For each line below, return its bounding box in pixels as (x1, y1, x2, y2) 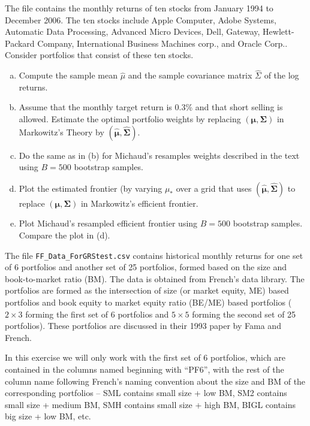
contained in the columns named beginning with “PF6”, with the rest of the (5, 362, 284, 375)
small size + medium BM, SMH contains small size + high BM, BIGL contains (5, 398, 296, 410)
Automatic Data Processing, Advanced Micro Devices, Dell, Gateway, (5, 25, 260, 38)
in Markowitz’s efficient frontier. (80, 197, 198, 209)
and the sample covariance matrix (128, 69, 252, 81)
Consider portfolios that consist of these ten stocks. (5, 49, 194, 61)
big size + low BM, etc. (5, 410, 91, 422)
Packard (5, 37, 35, 49)
